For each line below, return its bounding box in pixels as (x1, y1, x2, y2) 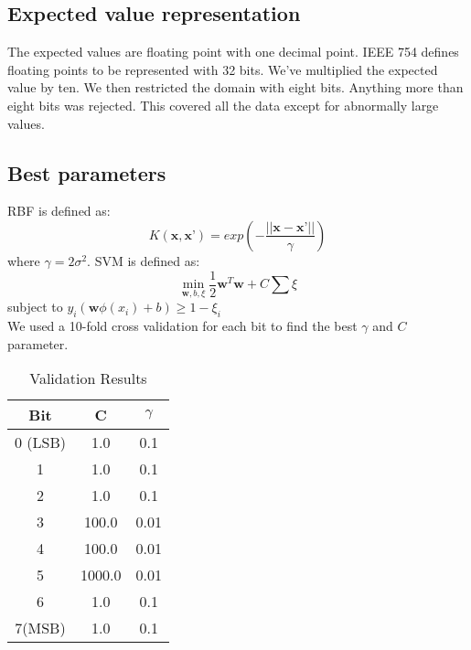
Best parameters (7, 158, 166, 186)
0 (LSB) (15, 432, 67, 453)
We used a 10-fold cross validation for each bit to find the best (7, 316, 358, 336)
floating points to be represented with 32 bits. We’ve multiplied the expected (7, 59, 438, 79)
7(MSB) (15, 617, 66, 639)
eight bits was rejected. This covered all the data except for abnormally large (7, 95, 439, 114)
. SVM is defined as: (87, 250, 200, 270)
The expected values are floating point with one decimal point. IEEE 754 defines (7, 42, 459, 61)
